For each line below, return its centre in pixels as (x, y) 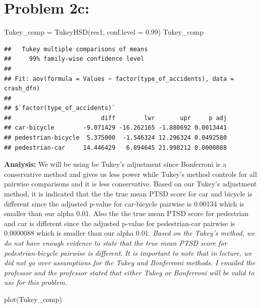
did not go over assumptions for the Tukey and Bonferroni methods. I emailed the (130, 263)
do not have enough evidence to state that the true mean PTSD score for (116, 243)
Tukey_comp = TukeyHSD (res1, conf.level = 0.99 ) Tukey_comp (104, 32)
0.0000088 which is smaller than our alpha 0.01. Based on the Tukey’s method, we (129, 233)
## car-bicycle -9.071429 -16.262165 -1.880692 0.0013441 (115, 128)
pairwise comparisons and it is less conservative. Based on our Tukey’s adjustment (130, 184)
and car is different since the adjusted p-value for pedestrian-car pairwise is (120, 223)
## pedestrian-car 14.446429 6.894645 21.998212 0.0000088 (115, 147)
